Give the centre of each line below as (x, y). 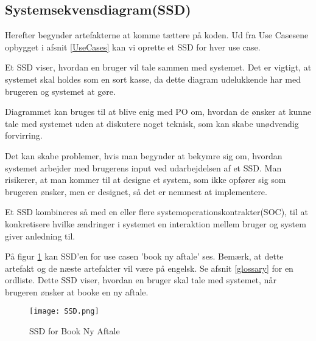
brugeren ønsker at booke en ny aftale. (77, 291)
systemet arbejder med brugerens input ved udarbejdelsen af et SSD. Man (143, 167)
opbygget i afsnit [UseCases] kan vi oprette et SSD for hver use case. (133, 46)
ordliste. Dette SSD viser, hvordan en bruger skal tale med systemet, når (141, 280)
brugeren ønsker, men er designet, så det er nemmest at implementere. (136, 191)
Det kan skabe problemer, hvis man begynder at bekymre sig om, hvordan (144, 155)
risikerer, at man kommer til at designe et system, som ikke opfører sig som (146, 180)
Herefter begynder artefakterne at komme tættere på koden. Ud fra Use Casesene (157, 35)
